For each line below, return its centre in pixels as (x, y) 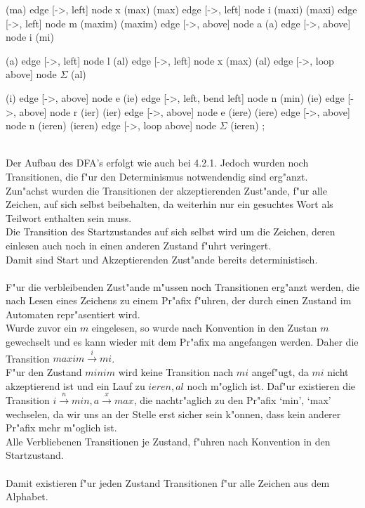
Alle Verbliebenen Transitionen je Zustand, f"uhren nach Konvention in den (168, 441)
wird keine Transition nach (176, 372)
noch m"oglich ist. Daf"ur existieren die (271, 385)
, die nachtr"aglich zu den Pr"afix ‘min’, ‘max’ (232, 400)
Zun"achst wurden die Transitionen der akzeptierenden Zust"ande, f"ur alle (166, 190)
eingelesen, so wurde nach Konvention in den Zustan (204, 328)
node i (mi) (30, 37)
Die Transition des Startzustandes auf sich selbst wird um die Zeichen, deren (171, 232)
